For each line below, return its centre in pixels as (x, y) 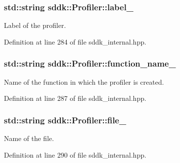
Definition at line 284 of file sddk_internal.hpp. (75, 41)
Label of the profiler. (35, 25)
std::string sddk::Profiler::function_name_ (90, 63)
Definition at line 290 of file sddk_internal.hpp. (75, 154)
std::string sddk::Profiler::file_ (65, 120)
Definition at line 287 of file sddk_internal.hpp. (75, 98)
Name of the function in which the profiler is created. (84, 81)
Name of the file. (29, 138)
